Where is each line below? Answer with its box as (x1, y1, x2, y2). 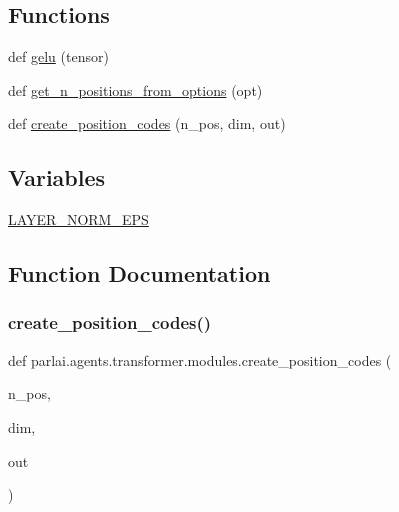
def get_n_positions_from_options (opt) (8, 79, 263, 100)
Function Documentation (8, 258, 271, 289)
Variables (8, 162, 106, 193)
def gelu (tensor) (8, 46, 109, 67)
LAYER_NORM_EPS (8, 209, 149, 230)
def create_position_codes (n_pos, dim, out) (8, 113, 286, 134)
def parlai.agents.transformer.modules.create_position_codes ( (8, 349, 392, 370)
